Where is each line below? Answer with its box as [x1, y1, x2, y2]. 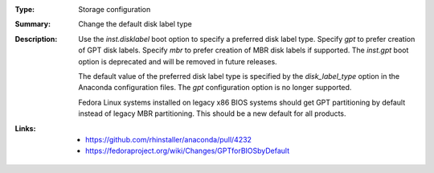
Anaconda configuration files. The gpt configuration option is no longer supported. [78, 83, 352, 93]
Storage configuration [78, 5, 151, 14]
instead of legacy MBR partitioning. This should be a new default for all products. [78, 109, 346, 118]
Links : [14, 123, 36, 133]
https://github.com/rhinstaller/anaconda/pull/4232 [85, 134, 252, 144]
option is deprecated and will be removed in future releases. [78, 56, 277, 66]
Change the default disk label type [78, 19, 192, 29]
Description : [14, 34, 58, 43]
